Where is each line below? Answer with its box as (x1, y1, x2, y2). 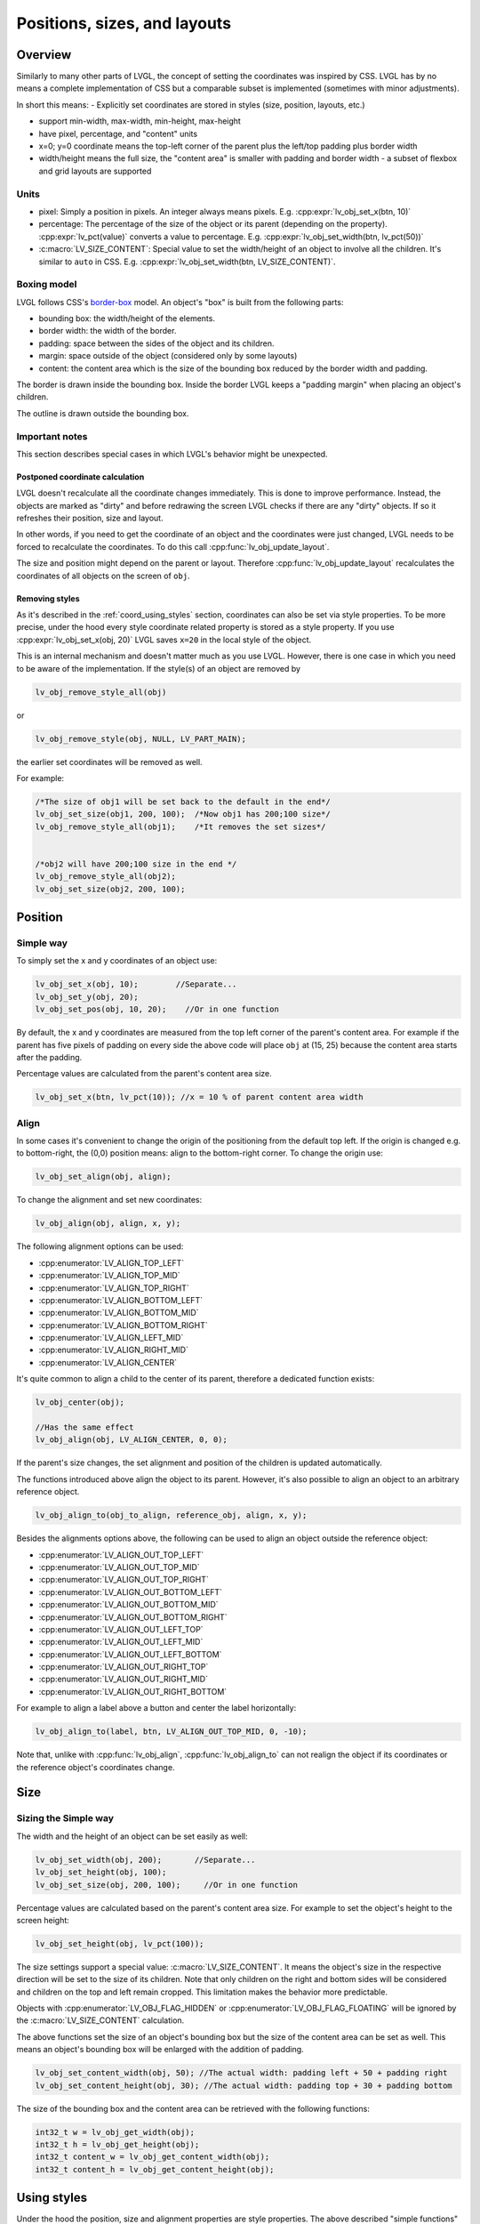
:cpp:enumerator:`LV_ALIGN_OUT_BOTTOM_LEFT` (38, 1586, 222, 1597)
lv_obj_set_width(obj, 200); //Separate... (35, 1855, 256, 1865)
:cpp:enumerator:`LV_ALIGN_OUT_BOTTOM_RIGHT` (38, 1611, 228, 1623)
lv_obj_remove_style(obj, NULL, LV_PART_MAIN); (35, 734, 246, 744)
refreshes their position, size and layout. (16, 512, 164, 524)
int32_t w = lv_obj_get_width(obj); (35, 2127, 196, 2137)
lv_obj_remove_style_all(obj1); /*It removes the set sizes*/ (35, 821, 326, 832)
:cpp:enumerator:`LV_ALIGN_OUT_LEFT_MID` (38, 1637, 204, 1648)
